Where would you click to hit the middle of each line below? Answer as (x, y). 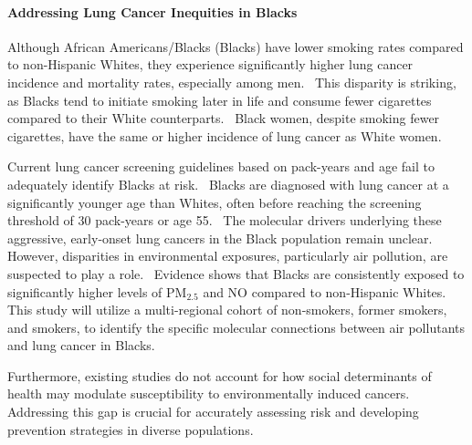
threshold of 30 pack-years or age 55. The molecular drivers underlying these (225, 220)
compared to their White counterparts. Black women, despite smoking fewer (224, 118)
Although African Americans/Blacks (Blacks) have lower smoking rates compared (236, 46)
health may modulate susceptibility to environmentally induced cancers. (209, 393)
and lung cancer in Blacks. (81, 345)
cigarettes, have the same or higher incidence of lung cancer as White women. (225, 135)
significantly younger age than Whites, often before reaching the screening (215, 202)
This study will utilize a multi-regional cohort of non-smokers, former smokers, (227, 310)
